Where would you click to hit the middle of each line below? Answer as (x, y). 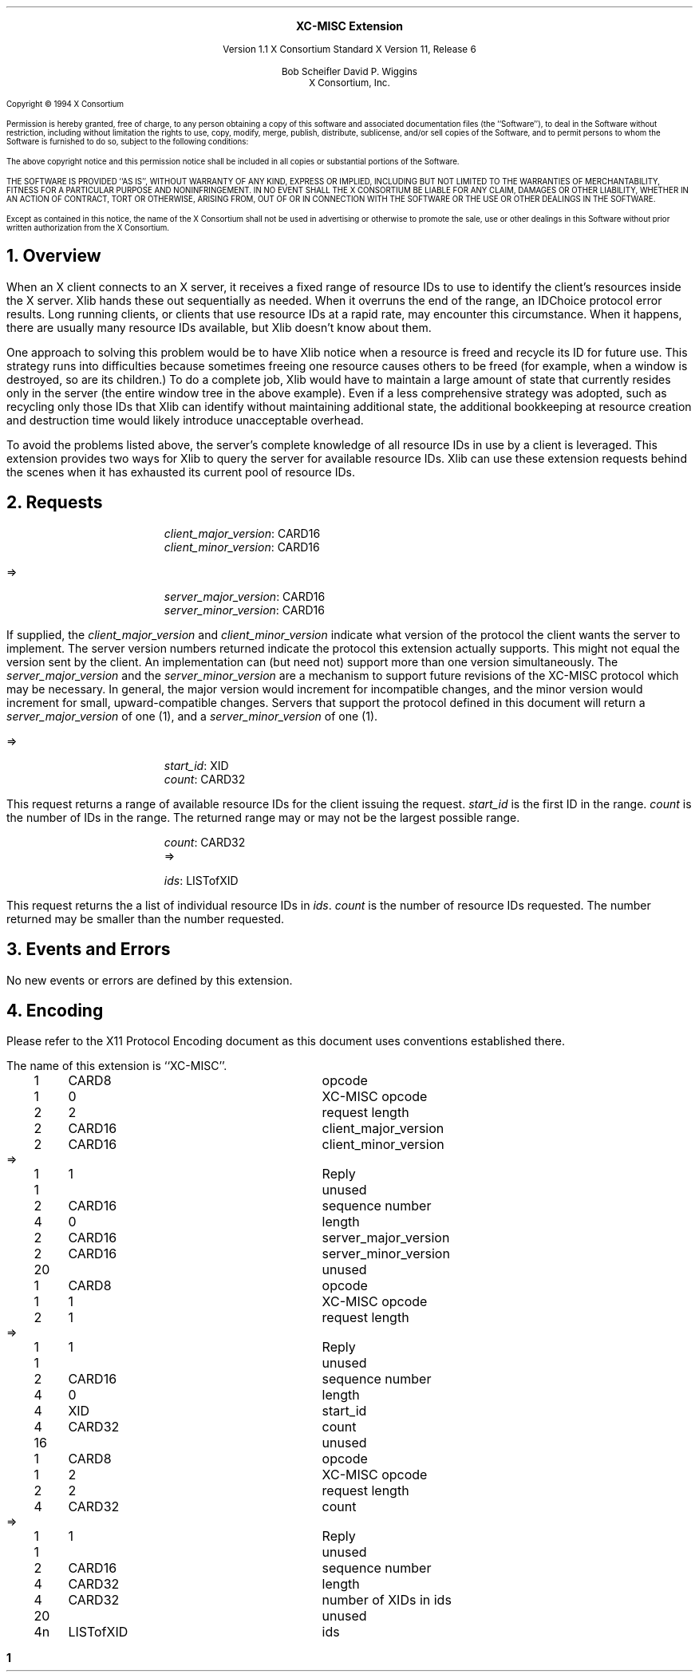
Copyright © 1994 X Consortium (65, 104)
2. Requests (55, 503)
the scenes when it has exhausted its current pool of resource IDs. (181, 472)
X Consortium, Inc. (349, 83)
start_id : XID (196, 765)
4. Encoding (55, 1010)
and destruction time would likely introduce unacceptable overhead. (185, 420)
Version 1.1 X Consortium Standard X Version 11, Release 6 (349, 49)
